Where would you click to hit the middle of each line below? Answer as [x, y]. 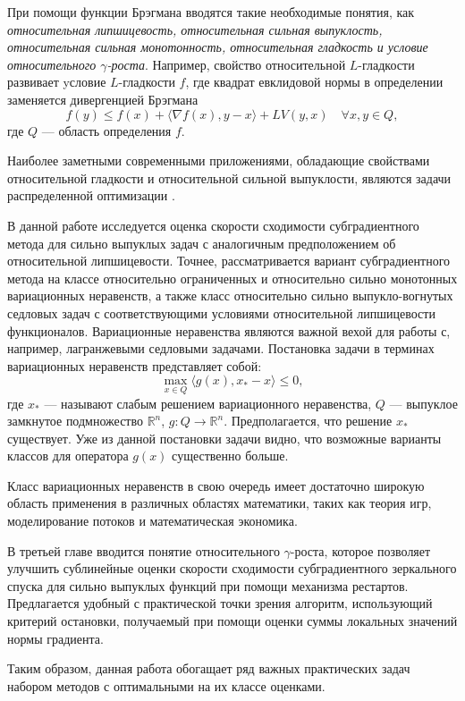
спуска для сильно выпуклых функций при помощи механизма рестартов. [208, 585]
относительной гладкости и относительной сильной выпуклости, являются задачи [229, 177]
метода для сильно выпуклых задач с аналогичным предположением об [202, 243]
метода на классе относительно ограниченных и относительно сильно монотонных [232, 278]
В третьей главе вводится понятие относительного [144, 550]
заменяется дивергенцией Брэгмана [103, 99]
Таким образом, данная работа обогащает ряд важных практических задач [209, 668]
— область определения [106, 130]
